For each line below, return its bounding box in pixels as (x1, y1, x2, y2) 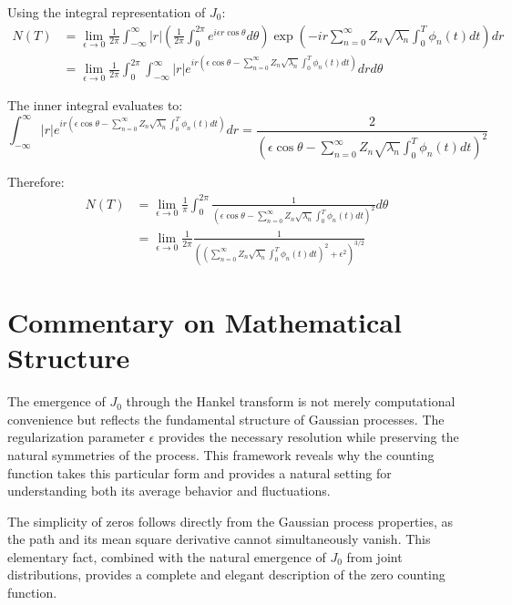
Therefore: (7, 172, 65, 191)
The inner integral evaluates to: (7, 96, 183, 115)
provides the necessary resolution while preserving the (159, 427, 459, 446)
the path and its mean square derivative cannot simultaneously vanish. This (7, 529, 431, 549)
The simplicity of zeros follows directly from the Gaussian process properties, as (7, 511, 454, 530)
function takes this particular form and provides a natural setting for (7, 463, 392, 482)
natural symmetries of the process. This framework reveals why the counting (7, 445, 435, 464)
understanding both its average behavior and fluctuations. (7, 481, 331, 500)
